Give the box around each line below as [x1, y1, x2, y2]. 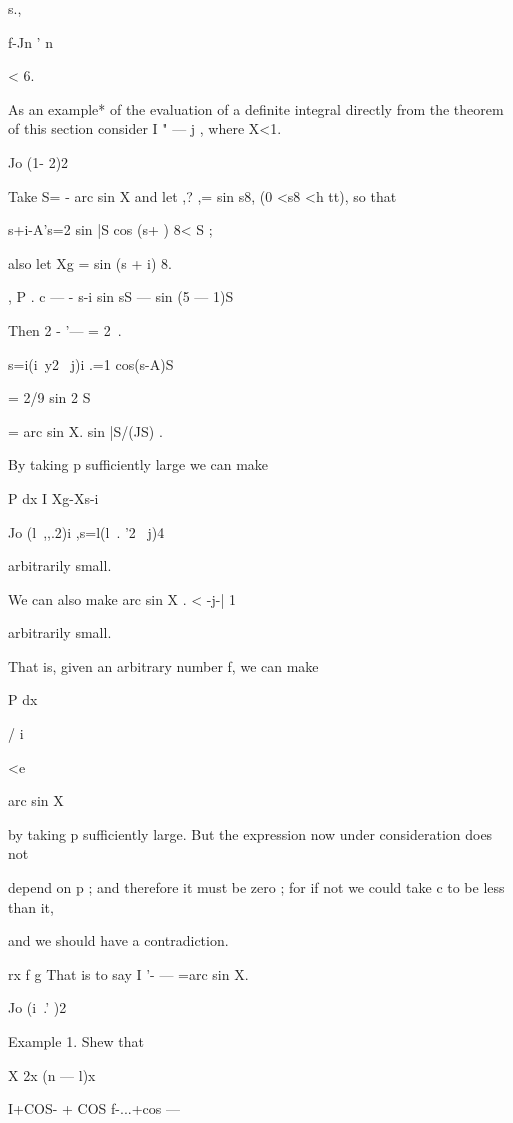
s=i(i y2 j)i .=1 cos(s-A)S [8, 353, 174, 374]
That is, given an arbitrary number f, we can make [8, 655, 319, 676]
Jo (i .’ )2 [8, 997, 67, 1018]
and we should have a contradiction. [8, 930, 229, 951]
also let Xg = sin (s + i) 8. [8, 252, 172, 273]
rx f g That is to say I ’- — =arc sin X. [8, 963, 249, 984]
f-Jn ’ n [8, 31, 53, 52]
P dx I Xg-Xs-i [8, 487, 99, 508]
